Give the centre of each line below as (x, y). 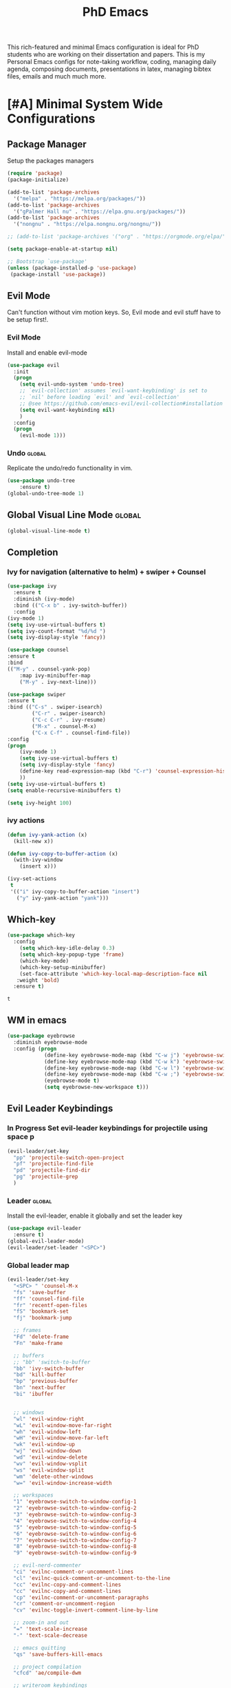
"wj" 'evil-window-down (47, 1451)
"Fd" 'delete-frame (41, 1337)
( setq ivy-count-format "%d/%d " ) (57, 631)
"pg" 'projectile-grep (46, 1177)
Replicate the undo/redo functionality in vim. (70, 468)
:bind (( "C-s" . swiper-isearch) (55, 707)
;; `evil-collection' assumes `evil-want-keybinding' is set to (113, 391)
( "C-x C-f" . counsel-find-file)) (81, 733)
